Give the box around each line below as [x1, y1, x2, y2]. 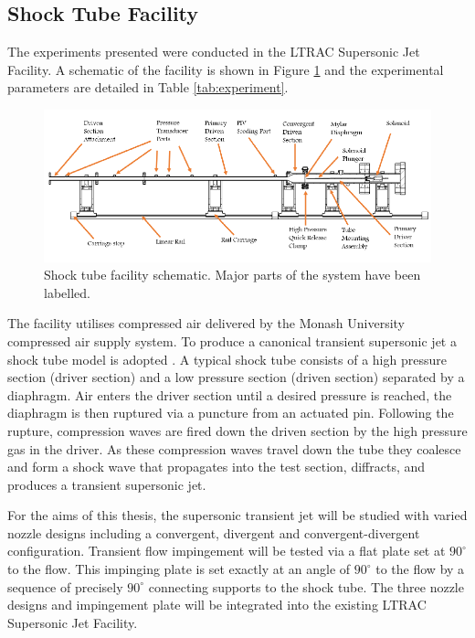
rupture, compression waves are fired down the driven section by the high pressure [7, 420, 468, 440]
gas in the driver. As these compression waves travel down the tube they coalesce [7, 439, 461, 458]
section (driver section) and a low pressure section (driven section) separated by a [7, 367, 465, 387]
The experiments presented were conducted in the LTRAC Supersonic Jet [7, 42, 420, 61]
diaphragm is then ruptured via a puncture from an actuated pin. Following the [7, 403, 454, 422]
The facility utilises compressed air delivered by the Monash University [7, 314, 405, 333]
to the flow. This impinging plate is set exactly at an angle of [7, 559, 351, 579]
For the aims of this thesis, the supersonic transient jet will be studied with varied [7, 505, 468, 525]
